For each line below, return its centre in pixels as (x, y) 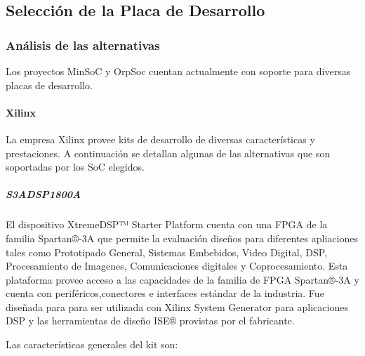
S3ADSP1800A (44, 194)
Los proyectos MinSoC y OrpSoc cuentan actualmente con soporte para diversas (178, 71)
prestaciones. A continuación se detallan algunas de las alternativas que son (168, 153)
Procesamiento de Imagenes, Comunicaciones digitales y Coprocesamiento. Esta (177, 266)
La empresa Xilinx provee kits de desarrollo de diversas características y (160, 139)
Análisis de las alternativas (83, 45)
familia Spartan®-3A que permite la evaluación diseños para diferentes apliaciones (182, 238)
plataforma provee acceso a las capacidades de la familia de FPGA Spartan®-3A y (182, 279)
